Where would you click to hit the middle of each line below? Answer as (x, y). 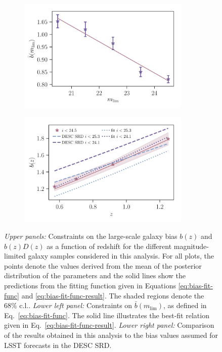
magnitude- (191, 246)
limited (15, 256)
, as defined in (185, 305)
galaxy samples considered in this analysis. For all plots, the (121, 256)
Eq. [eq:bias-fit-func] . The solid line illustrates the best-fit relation (107, 315)
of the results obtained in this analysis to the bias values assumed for (111, 335)
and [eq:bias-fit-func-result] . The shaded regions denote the (113, 295)
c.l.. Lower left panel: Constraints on (76, 305)
